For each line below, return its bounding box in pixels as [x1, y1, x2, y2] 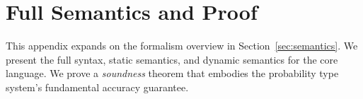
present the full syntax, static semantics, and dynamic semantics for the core [6, 52, 338, 66]
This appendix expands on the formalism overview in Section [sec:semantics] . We [6, 38, 358, 53]
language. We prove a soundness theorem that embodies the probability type [6, 66, 339, 81]
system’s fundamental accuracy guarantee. [6, 79, 189, 94]
